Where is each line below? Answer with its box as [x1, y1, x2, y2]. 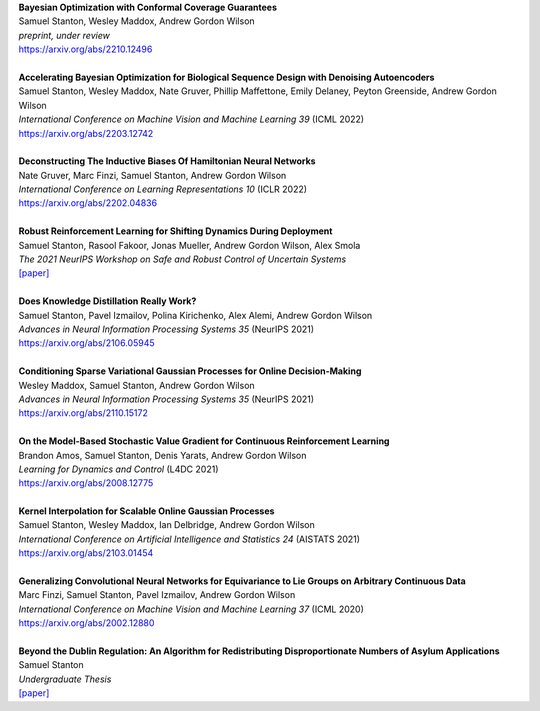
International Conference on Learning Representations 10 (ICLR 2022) [18, 183, 308, 195]
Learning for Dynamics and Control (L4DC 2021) [18, 463, 219, 475]
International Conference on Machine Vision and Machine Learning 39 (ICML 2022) [18, 113, 365, 125]
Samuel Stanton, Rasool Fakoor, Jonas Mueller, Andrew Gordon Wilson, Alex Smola [18, 239, 361, 251]
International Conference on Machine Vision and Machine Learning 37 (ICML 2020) [18, 603, 365, 615]
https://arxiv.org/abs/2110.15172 [18, 407, 149, 419]
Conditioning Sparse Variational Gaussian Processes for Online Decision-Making [18, 365, 362, 377]
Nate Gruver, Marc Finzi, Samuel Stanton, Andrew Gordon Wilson [18, 169, 287, 181]
